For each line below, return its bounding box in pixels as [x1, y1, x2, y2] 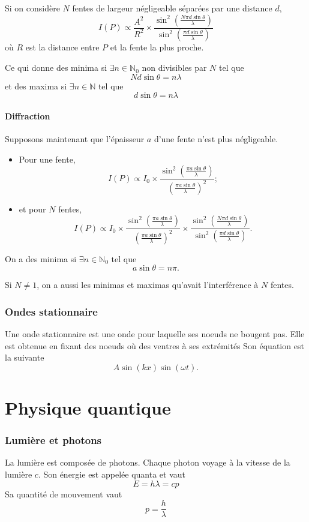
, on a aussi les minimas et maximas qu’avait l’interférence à [37, 278, 259, 291]
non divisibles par [142, 61, 207, 74]
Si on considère [5, 2, 60, 14]
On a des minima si [5, 252, 77, 265]
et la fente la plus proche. [110, 41, 204, 53]
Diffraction [5, 109, 50, 122]
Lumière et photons [5, 433, 102, 448]
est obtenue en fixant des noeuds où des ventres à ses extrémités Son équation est [5, 339, 304, 352]
